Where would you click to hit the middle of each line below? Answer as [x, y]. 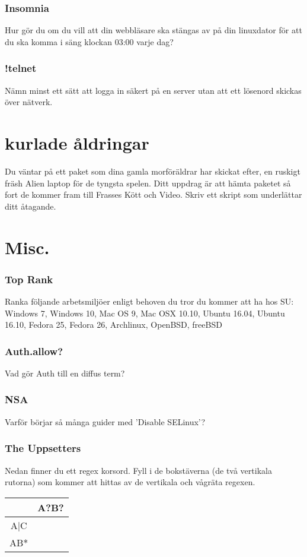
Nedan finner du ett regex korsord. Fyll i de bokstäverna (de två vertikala [138, 470]
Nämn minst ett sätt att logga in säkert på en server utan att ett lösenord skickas [153, 90]
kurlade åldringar [77, 143]
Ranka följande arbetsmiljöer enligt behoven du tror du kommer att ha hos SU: [149, 301]
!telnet [21, 68]
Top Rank [29, 279]
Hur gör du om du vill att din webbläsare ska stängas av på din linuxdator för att [153, 30]
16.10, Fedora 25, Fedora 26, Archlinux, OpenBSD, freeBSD [113, 325]
